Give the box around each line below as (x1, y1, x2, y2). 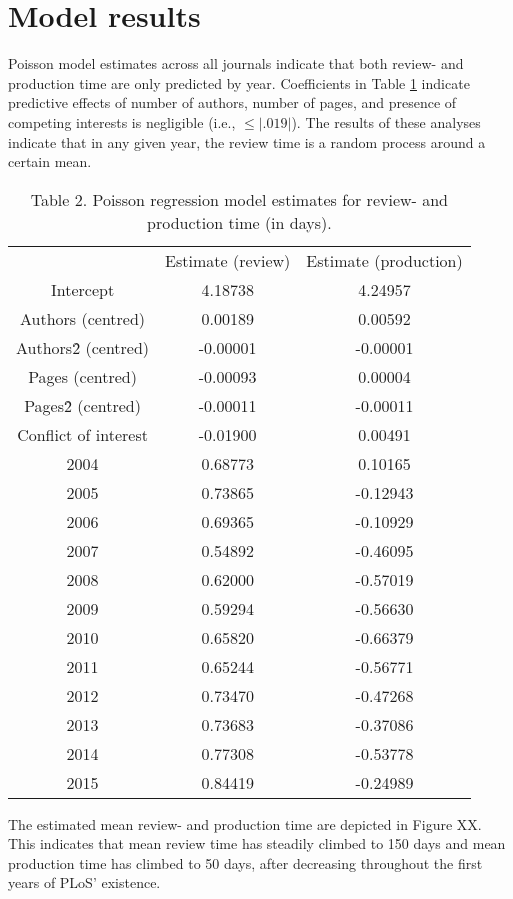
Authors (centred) (20, 306, 146, 330)
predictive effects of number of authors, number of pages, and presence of (8, 92, 457, 113)
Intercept (50, 277, 115, 301)
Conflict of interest (17, 422, 148, 446)
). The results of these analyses (291, 111, 481, 132)
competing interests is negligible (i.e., (8, 111, 236, 132)
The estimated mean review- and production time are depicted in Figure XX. (8, 813, 482, 834)
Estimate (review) (165, 248, 291, 272)
